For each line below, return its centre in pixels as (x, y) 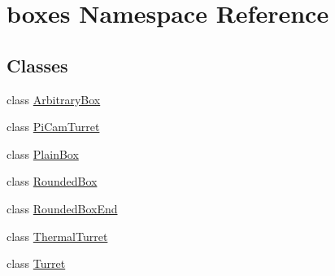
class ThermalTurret (57, 236)
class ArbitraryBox (54, 99)
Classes (37, 65)
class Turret (36, 263)
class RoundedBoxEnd (62, 208)
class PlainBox (43, 153)
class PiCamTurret (53, 127)
